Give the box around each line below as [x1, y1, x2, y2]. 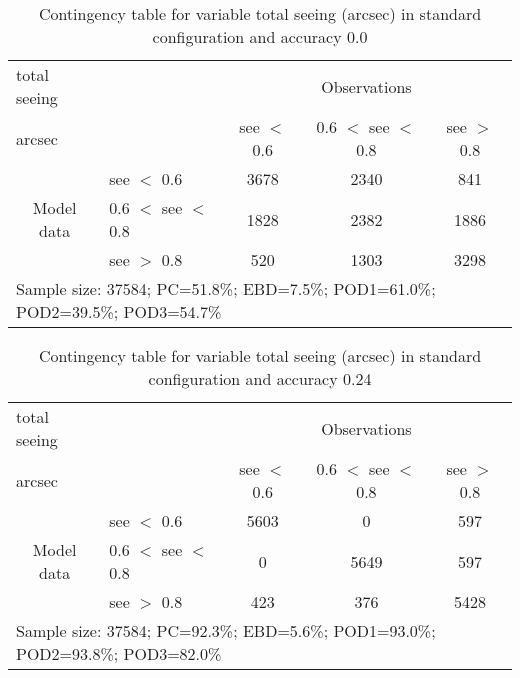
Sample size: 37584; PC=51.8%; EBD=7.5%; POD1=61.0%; [16, 277, 436, 300]
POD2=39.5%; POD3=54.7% [16, 300, 222, 323]
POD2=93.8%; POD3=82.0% [16, 642, 222, 665]
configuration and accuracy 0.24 [148, 367, 372, 390]
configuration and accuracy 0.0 [152, 25, 368, 48]
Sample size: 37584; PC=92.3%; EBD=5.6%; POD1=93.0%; [16, 619, 436, 642]
